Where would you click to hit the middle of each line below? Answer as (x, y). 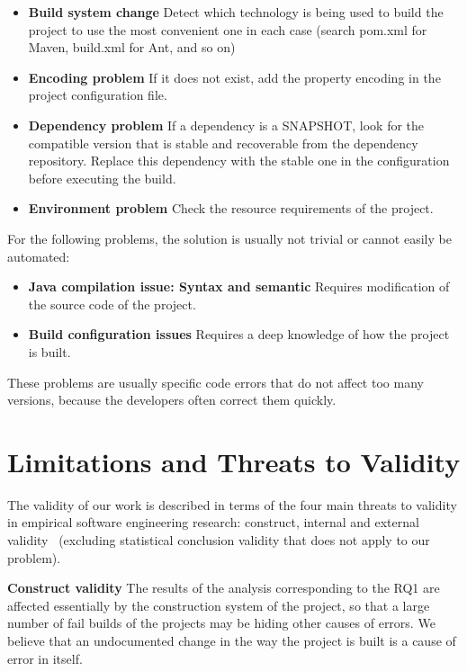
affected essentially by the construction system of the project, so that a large (219, 605)
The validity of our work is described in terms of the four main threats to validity (232, 504)
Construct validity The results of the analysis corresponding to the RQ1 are (224, 588)
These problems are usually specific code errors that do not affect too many (216, 382)
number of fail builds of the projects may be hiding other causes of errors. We (221, 623)
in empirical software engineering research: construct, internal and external (213, 522)
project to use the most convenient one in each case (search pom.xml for (228, 29)
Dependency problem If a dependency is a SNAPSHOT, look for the (226, 125)
